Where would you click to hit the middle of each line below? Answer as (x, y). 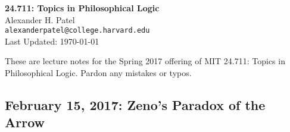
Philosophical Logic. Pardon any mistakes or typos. (98, 73)
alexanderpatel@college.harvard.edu (77, 31)
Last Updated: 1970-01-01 (52, 41)
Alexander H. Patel (40, 19)
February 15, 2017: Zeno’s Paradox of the (135, 105)
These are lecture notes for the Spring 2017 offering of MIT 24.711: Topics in (145, 61)
